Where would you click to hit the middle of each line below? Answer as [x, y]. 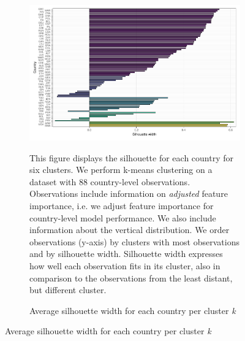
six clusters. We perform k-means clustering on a [121, 170]
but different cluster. [68, 290]
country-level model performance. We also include [123, 217]
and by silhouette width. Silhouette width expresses [126, 254]
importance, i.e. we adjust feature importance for [122, 206]
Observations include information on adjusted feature [129, 193]
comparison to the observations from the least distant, [131, 278]
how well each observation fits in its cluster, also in [125, 265]
